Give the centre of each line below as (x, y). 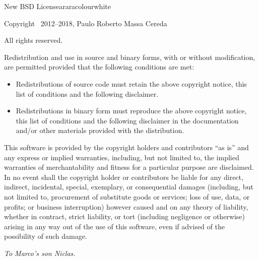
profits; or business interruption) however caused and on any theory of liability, (126, 206)
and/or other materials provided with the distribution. (100, 130)
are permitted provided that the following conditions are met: (99, 67)
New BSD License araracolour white (57, 6)
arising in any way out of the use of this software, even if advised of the (114, 226)
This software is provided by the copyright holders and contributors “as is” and (126, 147)
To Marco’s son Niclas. (40, 253)
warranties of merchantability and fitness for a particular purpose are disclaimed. (129, 167)
